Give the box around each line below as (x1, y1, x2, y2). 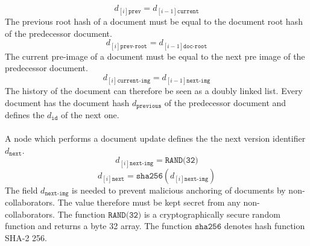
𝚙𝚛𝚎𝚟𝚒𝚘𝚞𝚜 (136, 102, 162, 109)
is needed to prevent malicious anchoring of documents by (72, 183, 286, 196)
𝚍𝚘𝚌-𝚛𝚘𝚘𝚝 (183, 43, 207, 49)
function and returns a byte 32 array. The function (5, 219, 192, 232)
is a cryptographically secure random (144, 207, 280, 220)
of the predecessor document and (164, 96, 286, 109)
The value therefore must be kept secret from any (57, 196, 241, 208)
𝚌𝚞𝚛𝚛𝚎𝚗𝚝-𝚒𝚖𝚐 (117, 77, 151, 84)
